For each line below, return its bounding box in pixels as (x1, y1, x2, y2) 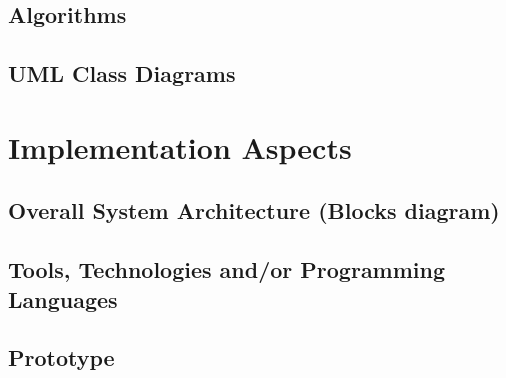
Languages (8, 283, 118, 314)
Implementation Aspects (8, 126, 352, 167)
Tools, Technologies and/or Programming (8, 254, 446, 285)
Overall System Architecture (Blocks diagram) (8, 195, 500, 226)
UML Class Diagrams (8, 58, 236, 89)
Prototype (8, 342, 115, 373)
